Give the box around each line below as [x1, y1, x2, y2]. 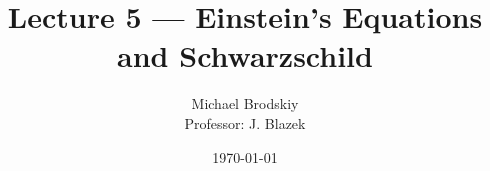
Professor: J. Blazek [184, 112, 306, 133]
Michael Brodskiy [191, 93, 299, 114]
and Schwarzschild [117, 35, 373, 76]
